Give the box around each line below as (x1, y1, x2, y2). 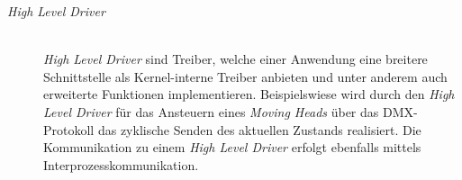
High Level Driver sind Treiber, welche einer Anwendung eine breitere (43, 49, 428, 68)
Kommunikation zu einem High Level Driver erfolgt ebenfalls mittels (43, 138, 421, 157)
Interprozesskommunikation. (43, 155, 199, 174)
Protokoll (43, 120, 95, 139)
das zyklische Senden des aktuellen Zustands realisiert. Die (97, 120, 421, 139)
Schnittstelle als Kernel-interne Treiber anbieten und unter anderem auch (43, 67, 448, 85)
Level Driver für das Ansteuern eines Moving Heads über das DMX (43, 102, 414, 121)
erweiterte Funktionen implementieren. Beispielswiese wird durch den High (43, 85, 455, 103)
